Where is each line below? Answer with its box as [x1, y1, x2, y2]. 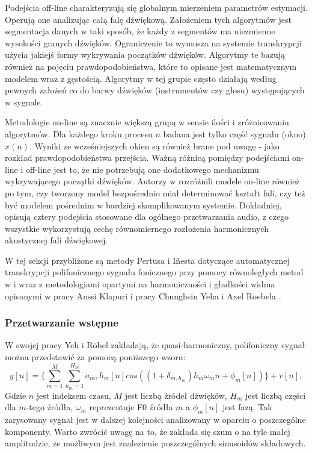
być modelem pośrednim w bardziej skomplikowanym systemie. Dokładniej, [5, 198, 282, 211]
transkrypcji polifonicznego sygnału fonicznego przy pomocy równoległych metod [5, 266, 304, 278]
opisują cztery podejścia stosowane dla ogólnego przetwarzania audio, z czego [5, 210, 289, 223]
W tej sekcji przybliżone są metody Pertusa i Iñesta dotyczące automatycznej [5, 254, 290, 266]
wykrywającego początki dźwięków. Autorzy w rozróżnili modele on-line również [5, 175, 300, 187]
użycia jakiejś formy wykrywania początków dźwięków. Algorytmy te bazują [5, 48, 286, 61]
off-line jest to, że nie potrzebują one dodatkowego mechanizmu [25, 163, 259, 175]
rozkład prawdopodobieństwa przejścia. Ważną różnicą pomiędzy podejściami [5, 151, 290, 164]
